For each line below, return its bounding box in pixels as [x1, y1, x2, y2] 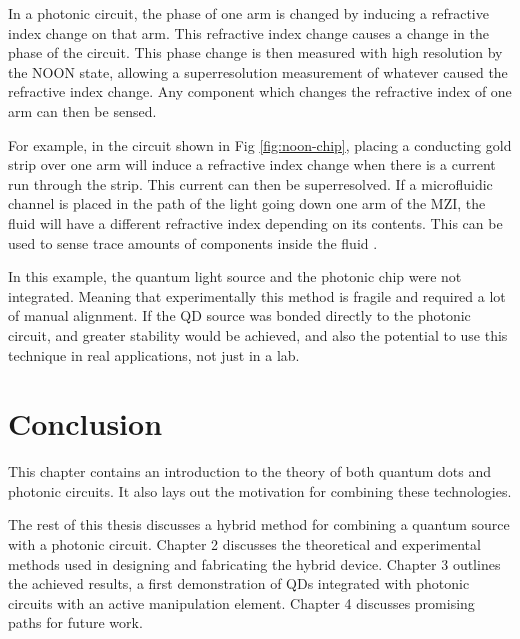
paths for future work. [8, 612, 143, 633]
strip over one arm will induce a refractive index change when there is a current [8, 154, 496, 175]
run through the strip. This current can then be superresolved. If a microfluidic [8, 173, 493, 194]
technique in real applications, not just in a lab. [8, 344, 300, 365]
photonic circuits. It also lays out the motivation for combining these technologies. [8, 480, 512, 501]
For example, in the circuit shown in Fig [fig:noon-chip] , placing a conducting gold [8, 134, 512, 155]
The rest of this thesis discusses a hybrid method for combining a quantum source [8, 514, 510, 535]
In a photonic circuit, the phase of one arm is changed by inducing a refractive [8, 3, 489, 23]
